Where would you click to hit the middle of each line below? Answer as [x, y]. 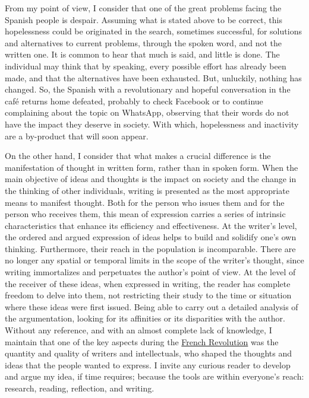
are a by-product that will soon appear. [77, 136]
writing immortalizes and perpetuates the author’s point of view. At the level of [150, 272]
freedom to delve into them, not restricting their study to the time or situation [148, 295]
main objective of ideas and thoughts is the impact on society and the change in [151, 179]
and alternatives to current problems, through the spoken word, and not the [144, 42]
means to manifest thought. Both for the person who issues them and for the [145, 202]
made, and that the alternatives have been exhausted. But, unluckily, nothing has [153, 77]
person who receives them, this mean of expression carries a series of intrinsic [145, 214]
